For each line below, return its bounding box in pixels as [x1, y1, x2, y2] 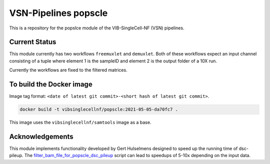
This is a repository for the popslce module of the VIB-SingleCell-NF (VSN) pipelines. [9, 25, 184, 31]
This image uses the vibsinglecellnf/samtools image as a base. [9, 120, 151, 126]
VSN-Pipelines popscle [9, 7, 108, 18]
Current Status [9, 38, 56, 46]
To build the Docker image [9, 80, 92, 89]
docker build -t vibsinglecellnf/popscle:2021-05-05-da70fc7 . [19, 107, 178, 112]
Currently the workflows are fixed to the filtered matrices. [9, 67, 127, 73]
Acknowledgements [9, 132, 73, 141]
